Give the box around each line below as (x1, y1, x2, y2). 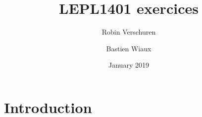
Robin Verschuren (101, 27, 156, 37)
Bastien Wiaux (106, 43, 151, 53)
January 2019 (108, 60, 149, 70)
